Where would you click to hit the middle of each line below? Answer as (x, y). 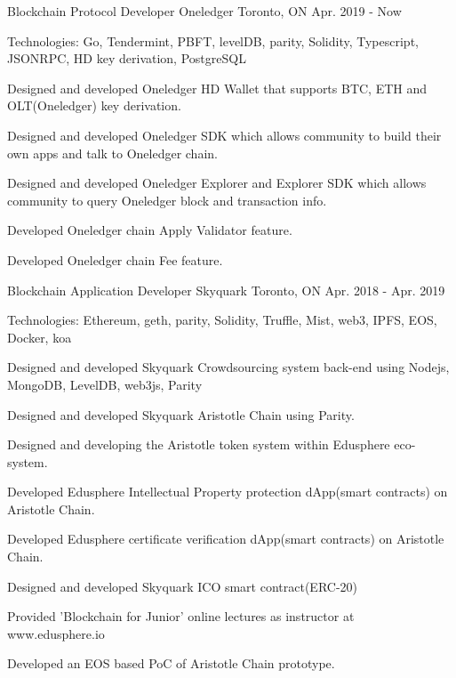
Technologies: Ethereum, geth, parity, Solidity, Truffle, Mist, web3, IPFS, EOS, (222, 320)
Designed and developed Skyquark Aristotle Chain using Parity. (181, 414)
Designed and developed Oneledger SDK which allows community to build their (224, 135)
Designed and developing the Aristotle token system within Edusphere (199, 444)
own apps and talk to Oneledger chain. (112, 153)
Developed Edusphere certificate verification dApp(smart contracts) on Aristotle (226, 539)
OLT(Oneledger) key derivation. (94, 105)
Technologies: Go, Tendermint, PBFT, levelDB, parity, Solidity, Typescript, (213, 40)
